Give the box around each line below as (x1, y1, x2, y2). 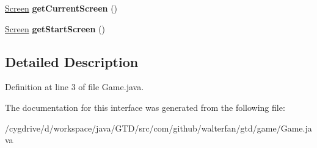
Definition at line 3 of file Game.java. (5, 80, 144, 93)
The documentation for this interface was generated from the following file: (5, 100, 285, 113)
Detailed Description (5, 52, 139, 71)
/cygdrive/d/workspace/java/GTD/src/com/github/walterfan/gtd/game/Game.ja (5, 121, 312, 134)
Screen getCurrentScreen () (5, 2, 118, 14)
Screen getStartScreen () (5, 22, 106, 35)
